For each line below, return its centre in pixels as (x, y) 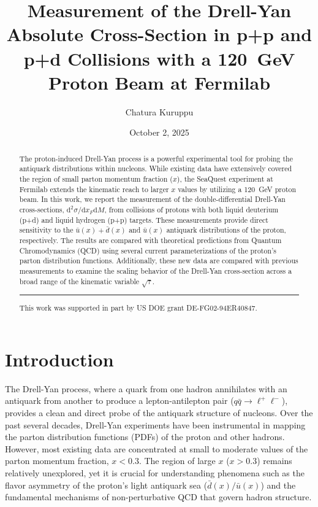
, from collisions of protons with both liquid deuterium (191, 209)
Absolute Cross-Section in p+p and (159, 34)
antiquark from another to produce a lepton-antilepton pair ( (119, 401)
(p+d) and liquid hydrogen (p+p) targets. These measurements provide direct (144, 219)
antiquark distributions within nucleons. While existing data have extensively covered (156, 168)
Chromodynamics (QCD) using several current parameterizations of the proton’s (148, 250)
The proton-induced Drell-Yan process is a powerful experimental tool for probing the (156, 158)
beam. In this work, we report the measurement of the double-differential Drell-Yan (152, 199)
